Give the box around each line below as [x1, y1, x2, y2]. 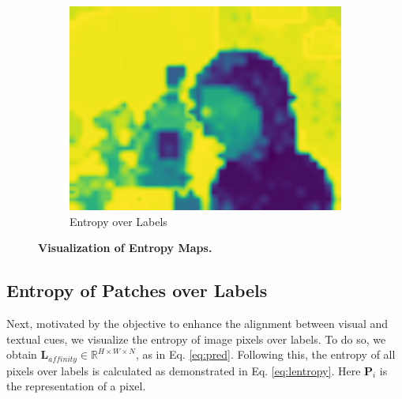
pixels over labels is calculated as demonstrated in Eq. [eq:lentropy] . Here [6, 362, 361, 378]
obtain [6, 346, 37, 363]
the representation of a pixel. [6, 378, 146, 394]
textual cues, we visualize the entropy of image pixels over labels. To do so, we [6, 330, 386, 347]
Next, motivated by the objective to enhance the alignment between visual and [6, 314, 389, 331]
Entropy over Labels [70, 213, 167, 229]
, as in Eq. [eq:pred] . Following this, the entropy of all [135, 346, 396, 363]
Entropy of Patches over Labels [6, 278, 268, 303]
